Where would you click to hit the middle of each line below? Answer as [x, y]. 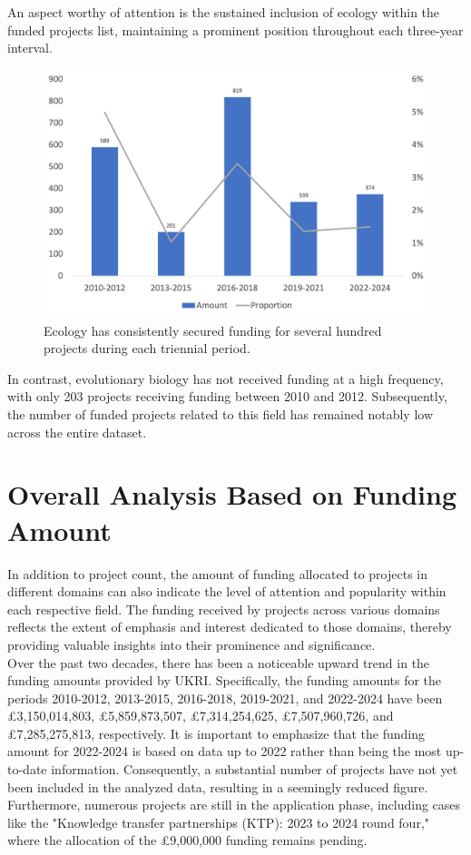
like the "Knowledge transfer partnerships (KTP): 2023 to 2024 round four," [219, 822]
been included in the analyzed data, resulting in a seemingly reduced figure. [218, 786]
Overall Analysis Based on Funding [232, 494]
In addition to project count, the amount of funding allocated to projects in [217, 573]
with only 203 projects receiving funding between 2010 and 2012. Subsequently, [227, 396]
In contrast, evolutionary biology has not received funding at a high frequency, [226, 378]
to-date [27, 769]
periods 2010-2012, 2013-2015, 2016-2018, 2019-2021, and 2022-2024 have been [225, 698]
